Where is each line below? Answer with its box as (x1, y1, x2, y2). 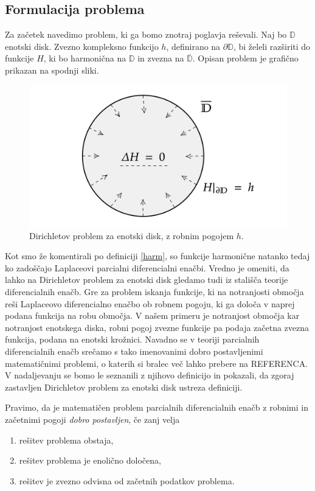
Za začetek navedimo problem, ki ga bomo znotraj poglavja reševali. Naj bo (5, 28, 287, 41)
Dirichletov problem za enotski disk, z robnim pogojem (29, 229, 234, 242)
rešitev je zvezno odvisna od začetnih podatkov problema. (19, 474, 235, 487)
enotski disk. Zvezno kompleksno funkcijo (5, 40, 159, 52)
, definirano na (166, 40, 221, 52)
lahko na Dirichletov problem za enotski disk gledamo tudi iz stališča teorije (5, 273, 288, 286)
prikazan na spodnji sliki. (5, 63, 99, 76)
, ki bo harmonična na (43, 52, 126, 64)
